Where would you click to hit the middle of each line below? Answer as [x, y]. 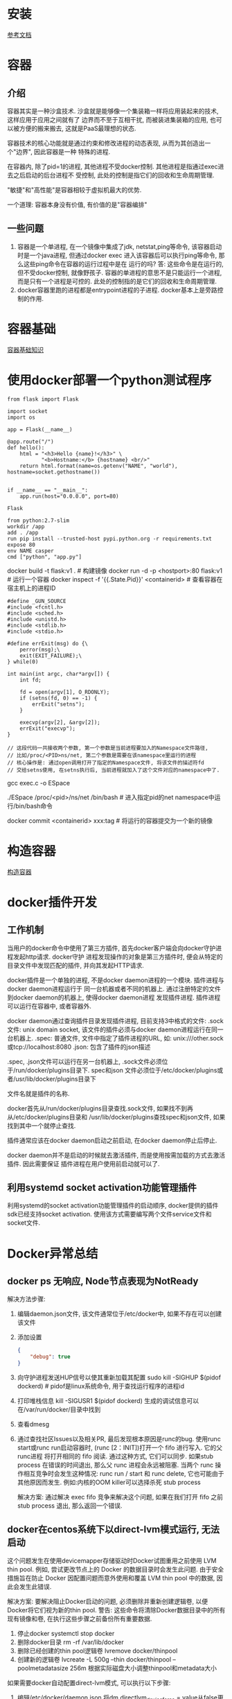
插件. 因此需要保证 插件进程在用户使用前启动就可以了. [83, 1164]
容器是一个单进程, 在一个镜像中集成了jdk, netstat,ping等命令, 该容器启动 [119, 246]
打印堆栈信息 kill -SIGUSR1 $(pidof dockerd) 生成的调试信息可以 [108, 1401]
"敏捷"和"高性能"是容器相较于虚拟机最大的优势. [74, 190]
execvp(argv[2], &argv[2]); [60, 722]
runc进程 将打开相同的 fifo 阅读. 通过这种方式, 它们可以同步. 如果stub [115, 1456]
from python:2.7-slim [38, 521]
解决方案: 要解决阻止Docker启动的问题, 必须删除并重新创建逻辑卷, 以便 [108, 1601]
